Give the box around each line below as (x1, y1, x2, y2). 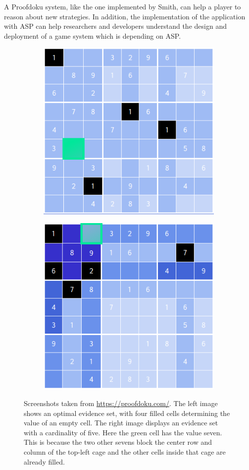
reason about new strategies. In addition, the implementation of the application (4, 11, 246, 21)
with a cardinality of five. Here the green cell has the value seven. (24, 427, 222, 437)
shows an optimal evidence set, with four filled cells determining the (24, 408, 230, 418)
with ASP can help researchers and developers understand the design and (4, 21, 227, 31)
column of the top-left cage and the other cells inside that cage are (24, 447, 226, 457)
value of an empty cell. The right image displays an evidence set (24, 417, 218, 428)
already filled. (24, 456, 65, 467)
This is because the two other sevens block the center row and (24, 437, 212, 447)
